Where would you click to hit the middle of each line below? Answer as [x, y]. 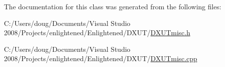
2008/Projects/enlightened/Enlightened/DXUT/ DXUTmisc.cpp [101, 58]
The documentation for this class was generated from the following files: [113, 6]
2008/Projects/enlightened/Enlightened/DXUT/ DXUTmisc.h [97, 33]
